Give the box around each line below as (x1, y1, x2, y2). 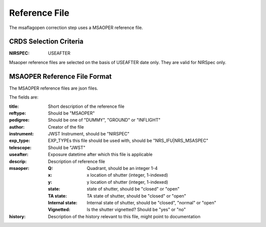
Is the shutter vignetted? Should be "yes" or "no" (87, 207, 186, 213)
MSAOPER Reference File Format (9, 72, 112, 81)
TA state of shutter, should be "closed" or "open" (87, 193, 187, 199)
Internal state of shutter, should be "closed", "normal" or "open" (87, 200, 217, 205)
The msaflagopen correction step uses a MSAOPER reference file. (9, 25, 143, 31)
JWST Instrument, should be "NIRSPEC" (48, 131, 130, 137)
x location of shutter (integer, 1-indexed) (87, 172, 168, 178)
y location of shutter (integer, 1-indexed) (87, 179, 168, 185)
